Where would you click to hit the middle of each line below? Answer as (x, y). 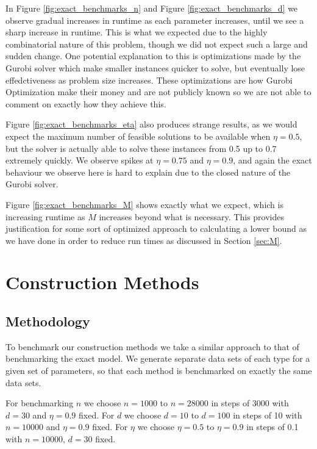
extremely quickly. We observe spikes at (80, 160)
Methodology (48, 321)
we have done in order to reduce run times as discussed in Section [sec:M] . (144, 240)
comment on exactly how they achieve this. (86, 103)
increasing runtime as (45, 216)
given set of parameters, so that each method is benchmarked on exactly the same (159, 371)
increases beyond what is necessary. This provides (192, 216)
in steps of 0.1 (272, 427)
